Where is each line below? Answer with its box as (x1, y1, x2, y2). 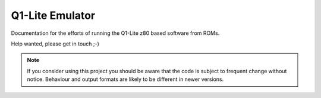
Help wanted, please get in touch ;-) (11, 40, 99, 47)
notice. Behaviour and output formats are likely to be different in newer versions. (27, 76, 224, 83)
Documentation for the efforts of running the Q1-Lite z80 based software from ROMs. (11, 30, 220, 37)
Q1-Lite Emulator (11, 9, 96, 22)
